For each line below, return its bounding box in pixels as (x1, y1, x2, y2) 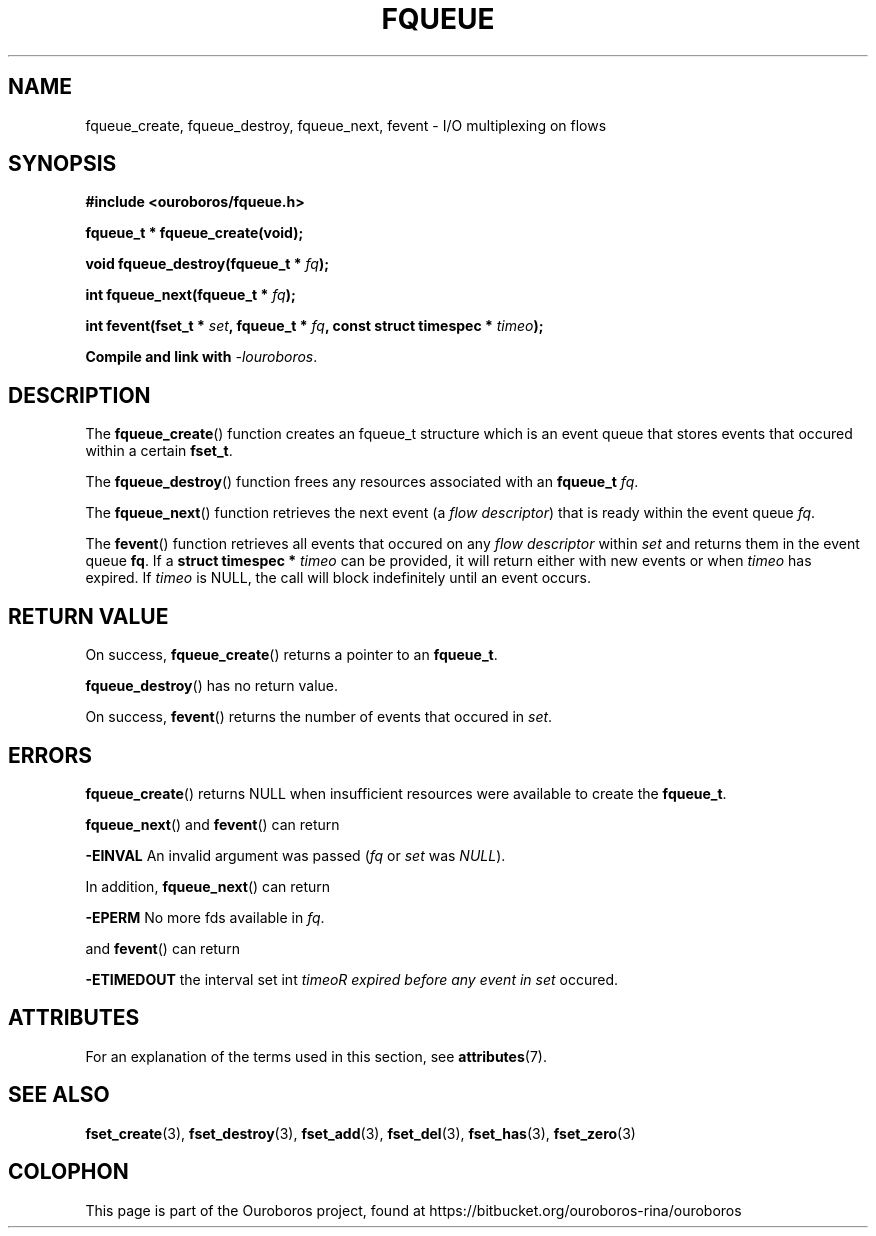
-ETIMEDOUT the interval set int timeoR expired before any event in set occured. (85, 970, 618, 988)
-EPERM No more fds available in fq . (85, 908, 325, 926)
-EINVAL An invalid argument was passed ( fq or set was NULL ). (85, 846, 506, 864)
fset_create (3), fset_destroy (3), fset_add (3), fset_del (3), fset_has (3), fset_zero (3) (85, 1124, 636, 1142)
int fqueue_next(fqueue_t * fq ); (85, 286, 296, 304)
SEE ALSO (8, 1082, 110, 1108)
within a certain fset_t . (85, 442, 233, 460)
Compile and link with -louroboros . (85, 348, 318, 366)
